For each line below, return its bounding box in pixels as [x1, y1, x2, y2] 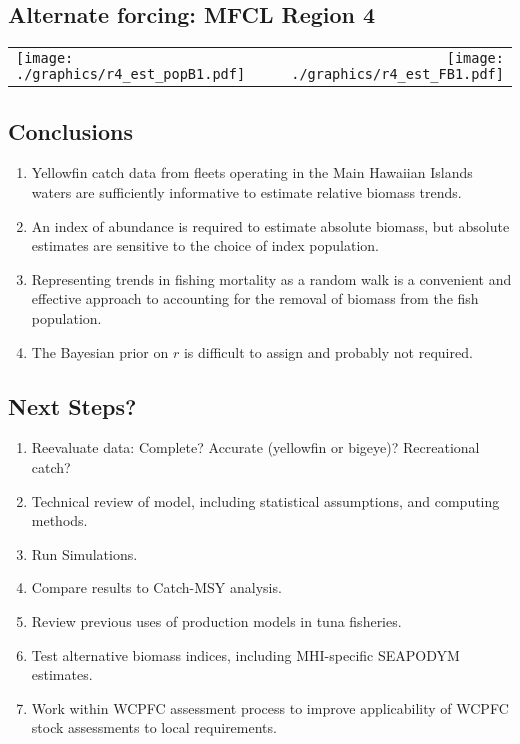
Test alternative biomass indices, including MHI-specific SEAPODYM [31, 644, 460, 665]
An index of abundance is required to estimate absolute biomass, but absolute [31, 215, 510, 236]
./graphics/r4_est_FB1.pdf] [291, 66, 504, 83]
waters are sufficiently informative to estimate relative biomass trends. [31, 182, 462, 202]
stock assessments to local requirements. [31, 717, 277, 738]
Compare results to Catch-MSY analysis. [31, 577, 282, 598]
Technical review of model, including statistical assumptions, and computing [31, 490, 500, 511]
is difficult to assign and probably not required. [183, 341, 473, 362]
